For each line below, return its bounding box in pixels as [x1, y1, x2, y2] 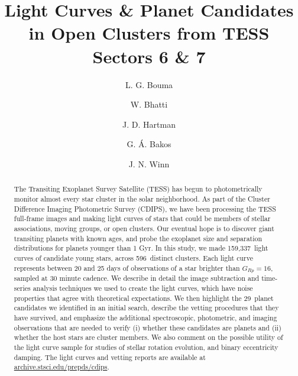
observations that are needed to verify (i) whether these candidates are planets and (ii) [14, 322, 281, 332]
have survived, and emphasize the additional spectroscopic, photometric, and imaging [14, 313, 277, 323]
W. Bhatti [130, 98, 168, 111]
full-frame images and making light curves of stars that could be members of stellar [14, 213, 271, 223]
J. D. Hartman [122, 118, 176, 130]
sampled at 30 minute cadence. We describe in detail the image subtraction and [14, 273, 260, 283]
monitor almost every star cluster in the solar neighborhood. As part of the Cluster [14, 193, 270, 203]
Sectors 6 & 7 [92, 44, 206, 68]
